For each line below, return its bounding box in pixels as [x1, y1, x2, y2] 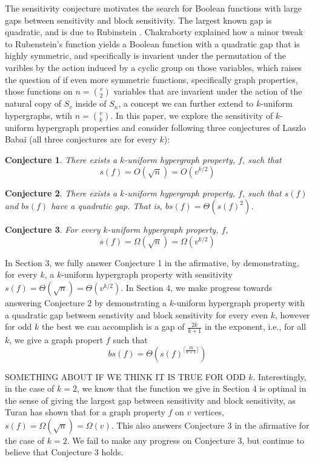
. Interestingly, [253, 370, 307, 383]
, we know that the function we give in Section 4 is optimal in [76, 382, 307, 395]
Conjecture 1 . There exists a [5, 153, 118, 166]
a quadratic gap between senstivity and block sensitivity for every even [5, 308, 268, 321]
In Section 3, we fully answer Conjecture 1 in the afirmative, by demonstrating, [5, 256, 299, 269]
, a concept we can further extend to [118, 97, 254, 110]
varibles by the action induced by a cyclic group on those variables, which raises [5, 61, 302, 73]
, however [275, 308, 310, 321]
